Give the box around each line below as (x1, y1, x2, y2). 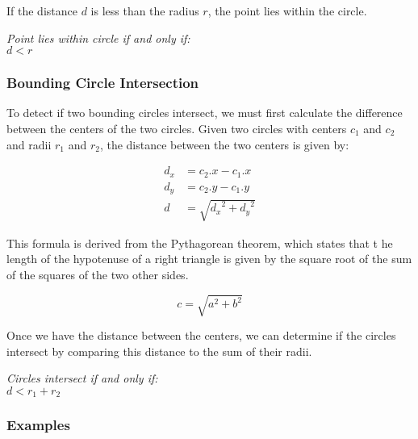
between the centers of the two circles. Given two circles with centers (6, 120, 347, 136)
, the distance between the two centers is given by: (99, 136, 349, 153)
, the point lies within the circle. (207, 2, 367, 19)
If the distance (6, 2, 77, 19)
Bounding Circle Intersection (6, 73, 199, 93)
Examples (6, 415, 70, 435)
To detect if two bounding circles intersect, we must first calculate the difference (6, 104, 403, 121)
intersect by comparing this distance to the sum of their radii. (6, 342, 312, 359)
